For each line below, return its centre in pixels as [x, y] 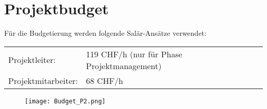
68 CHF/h [104, 80]
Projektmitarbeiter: [43, 80]
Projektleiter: [32, 60]
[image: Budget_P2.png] [65, 101]
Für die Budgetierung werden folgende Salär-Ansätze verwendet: [105, 33]
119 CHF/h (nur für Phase [134, 54]
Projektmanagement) [124, 66]
